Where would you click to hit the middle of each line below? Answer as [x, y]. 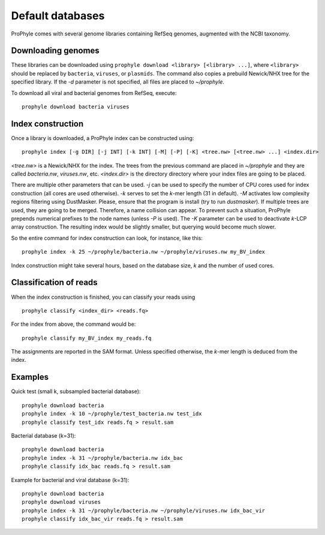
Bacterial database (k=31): [43, 435]
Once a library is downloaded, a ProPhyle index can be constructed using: [103, 138]
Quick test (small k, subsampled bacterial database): [76, 391]
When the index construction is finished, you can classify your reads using [103, 297]
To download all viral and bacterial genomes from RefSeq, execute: [94, 93]
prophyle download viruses [61, 502]
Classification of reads [55, 283]
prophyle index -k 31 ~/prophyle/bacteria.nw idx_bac [102, 458]
